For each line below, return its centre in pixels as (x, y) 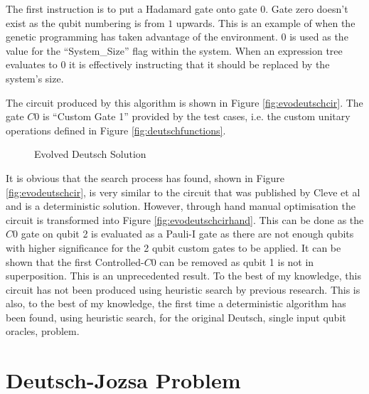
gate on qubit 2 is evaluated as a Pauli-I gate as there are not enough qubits (187, 234)
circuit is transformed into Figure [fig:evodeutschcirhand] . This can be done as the (185, 219)
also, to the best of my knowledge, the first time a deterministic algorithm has (176, 303)
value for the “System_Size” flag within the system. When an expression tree (174, 50)
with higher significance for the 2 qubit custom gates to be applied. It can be (173, 247)
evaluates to (32, 64)
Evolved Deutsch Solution (90, 154)
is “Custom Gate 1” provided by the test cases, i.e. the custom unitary (197, 116)
